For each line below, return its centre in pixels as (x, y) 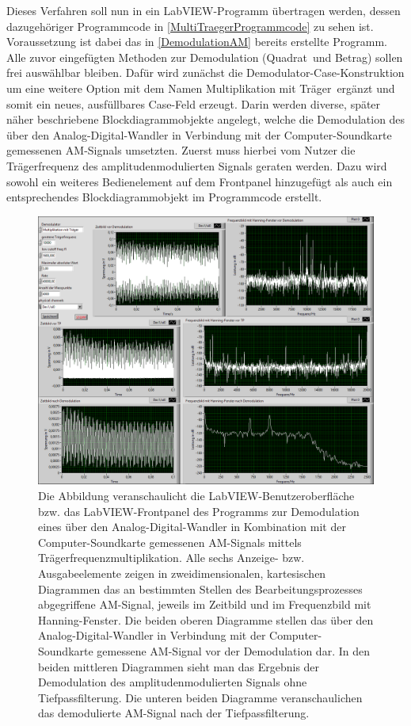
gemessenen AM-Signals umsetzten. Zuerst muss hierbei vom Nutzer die (181, 150)
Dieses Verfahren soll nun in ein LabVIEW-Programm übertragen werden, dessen (204, 10)
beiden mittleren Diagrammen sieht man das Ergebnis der (179, 666)
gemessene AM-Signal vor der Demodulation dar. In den (233, 650)
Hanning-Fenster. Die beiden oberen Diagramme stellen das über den (206, 619)
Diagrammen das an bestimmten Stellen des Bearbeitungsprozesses (200, 588)
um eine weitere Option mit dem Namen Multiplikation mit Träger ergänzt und (201, 88)
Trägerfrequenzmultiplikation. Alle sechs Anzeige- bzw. (171, 558)
